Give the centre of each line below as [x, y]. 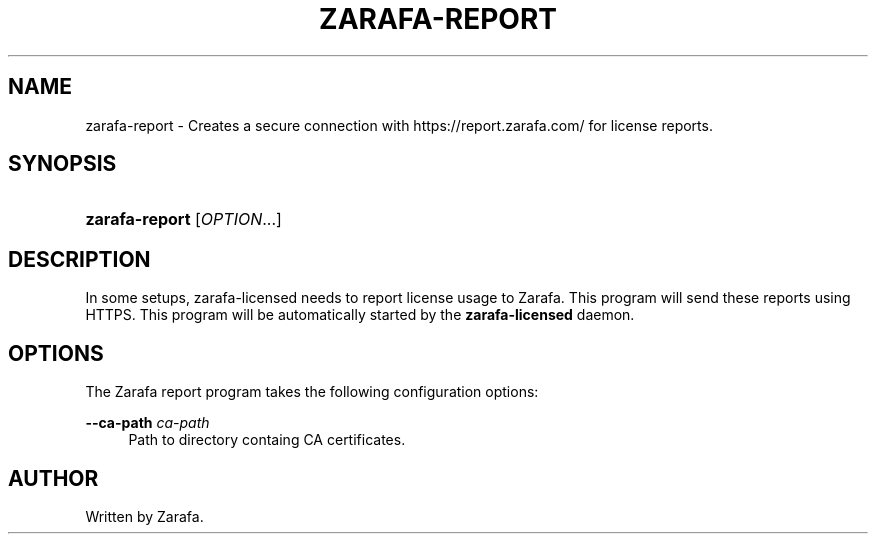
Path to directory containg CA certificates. [267, 440]
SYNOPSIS [62, 164]
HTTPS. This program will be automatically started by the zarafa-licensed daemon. [360, 315]
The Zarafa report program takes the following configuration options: [312, 392]
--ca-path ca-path [147, 423]
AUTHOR [53, 478]
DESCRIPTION [79, 259]
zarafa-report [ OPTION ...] [183, 219]
